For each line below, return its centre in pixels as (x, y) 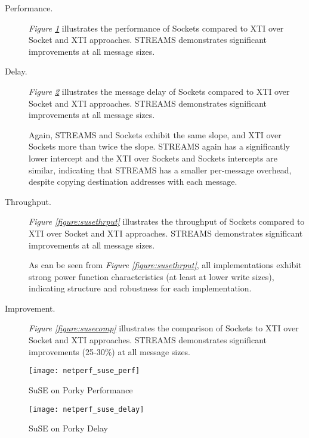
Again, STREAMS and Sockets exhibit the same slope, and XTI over (155, 134)
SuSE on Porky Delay (68, 428)
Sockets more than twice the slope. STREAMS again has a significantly (159, 146)
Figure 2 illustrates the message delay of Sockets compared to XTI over (159, 91)
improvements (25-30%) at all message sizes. (110, 351)
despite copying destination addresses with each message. (133, 181)
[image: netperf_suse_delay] (86, 409)
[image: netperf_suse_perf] (84, 371)
